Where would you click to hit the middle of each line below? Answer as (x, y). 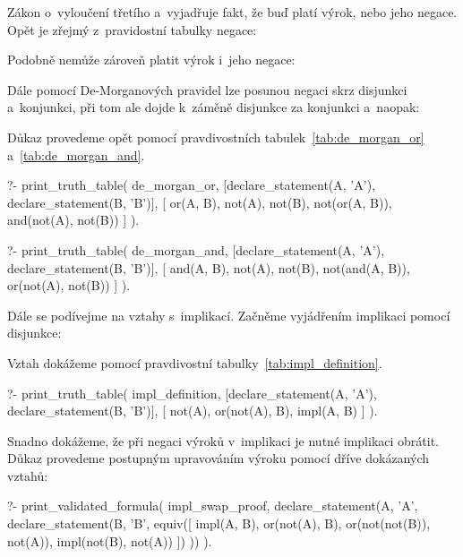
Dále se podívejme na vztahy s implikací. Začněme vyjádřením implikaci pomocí (229, 315)
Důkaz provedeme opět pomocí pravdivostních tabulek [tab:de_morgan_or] (216, 137)
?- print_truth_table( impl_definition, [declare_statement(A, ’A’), (192, 393)
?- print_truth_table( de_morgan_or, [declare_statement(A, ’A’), (191, 185)
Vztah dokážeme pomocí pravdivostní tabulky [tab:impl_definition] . (195, 362)
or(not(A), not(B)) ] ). (69, 285)
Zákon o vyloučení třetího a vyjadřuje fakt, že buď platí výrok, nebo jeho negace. (232, 12)
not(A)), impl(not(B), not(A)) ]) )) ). (110, 540)
